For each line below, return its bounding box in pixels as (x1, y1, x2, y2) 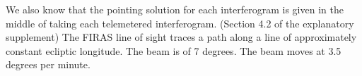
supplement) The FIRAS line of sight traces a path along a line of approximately (6, 30, 357, 44)
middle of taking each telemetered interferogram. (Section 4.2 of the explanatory (6, 15, 354, 30)
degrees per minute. (6, 57, 90, 72)
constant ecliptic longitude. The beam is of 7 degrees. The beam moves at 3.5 (6, 43, 341, 58)
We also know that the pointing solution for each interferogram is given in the (6, 2, 344, 16)
